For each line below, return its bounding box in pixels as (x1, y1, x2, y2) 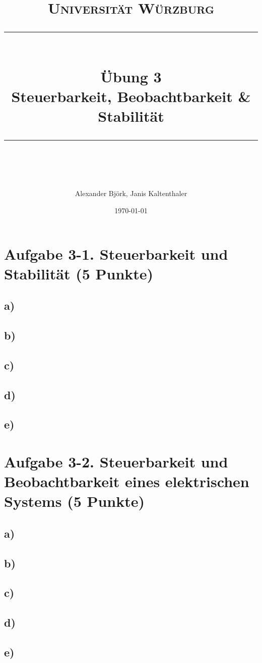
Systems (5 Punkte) (4, 491, 145, 511)
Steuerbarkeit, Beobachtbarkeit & (11, 85, 251, 106)
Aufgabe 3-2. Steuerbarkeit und (4, 451, 228, 471)
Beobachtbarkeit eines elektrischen (4, 471, 249, 492)
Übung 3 (100, 66, 162, 86)
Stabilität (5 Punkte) (4, 263, 154, 283)
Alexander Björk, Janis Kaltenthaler (75, 188, 187, 199)
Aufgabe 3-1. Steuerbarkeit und (4, 243, 228, 264)
